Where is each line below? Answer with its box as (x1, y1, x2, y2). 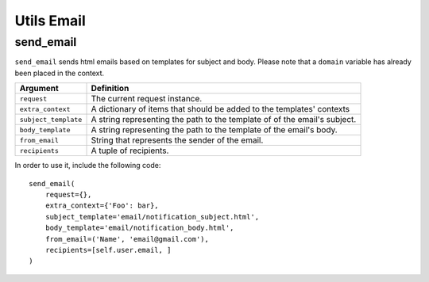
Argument (19, 83, 59, 94)
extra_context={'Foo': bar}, (44, 201, 159, 210)
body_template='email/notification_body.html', (44, 223, 234, 233)
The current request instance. (91, 93, 203, 105)
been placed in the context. (14, 68, 105, 78)
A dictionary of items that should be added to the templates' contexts (91, 104, 350, 115)
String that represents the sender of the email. (91, 135, 264, 146)
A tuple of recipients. (91, 145, 169, 156)
